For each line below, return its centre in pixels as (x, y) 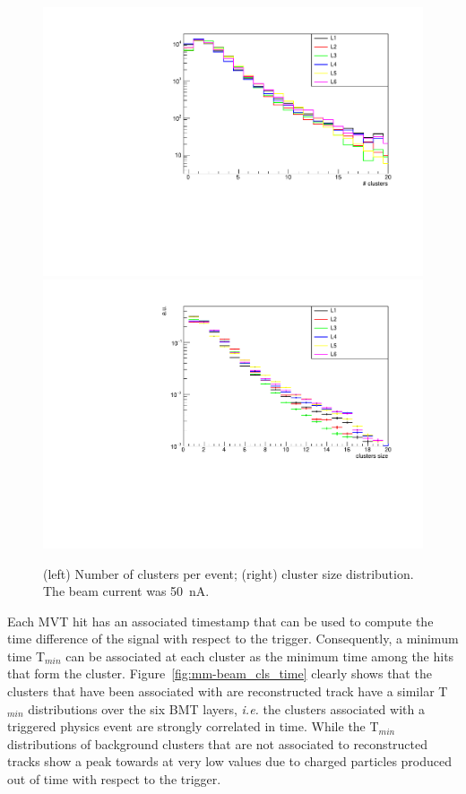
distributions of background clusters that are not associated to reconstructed (218, 743)
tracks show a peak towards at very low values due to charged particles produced (230, 761)
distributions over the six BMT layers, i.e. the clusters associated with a (226, 708)
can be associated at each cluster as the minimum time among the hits (260, 656)
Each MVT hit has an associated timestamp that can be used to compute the (220, 621)
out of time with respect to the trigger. (114, 779)
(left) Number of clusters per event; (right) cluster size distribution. (229, 573)
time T (26, 656)
